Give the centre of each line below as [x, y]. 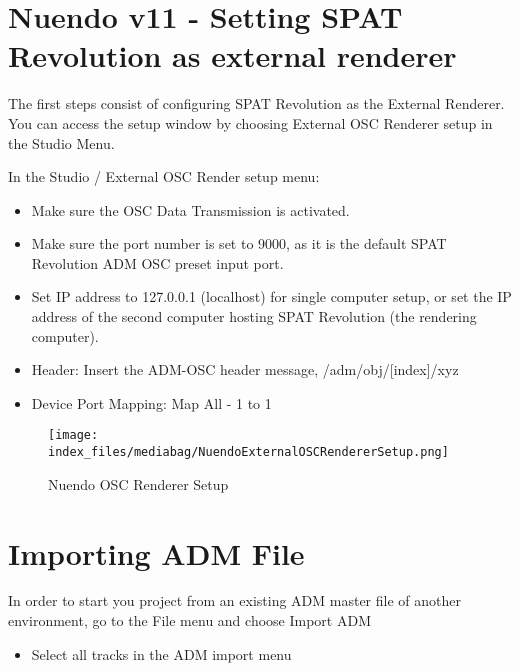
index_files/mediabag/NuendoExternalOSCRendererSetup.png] [248, 452]
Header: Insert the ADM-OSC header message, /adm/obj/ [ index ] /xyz [245, 369]
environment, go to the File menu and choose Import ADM [189, 620]
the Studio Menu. [61, 142]
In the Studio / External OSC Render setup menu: [164, 176]
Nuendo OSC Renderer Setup [138, 483]
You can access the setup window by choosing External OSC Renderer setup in [250, 122]
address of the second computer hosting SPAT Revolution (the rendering [254, 316]
